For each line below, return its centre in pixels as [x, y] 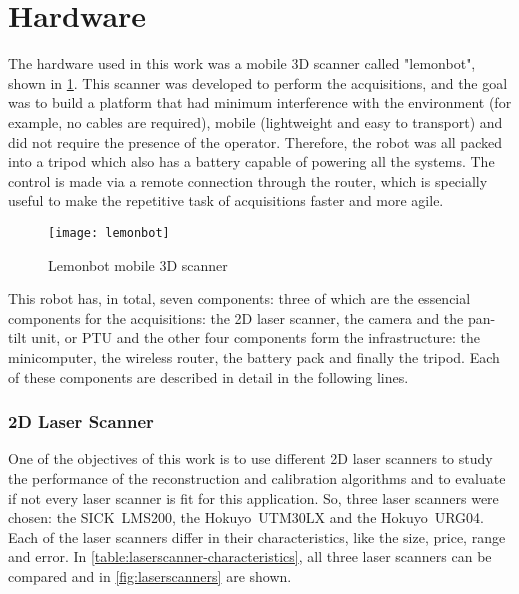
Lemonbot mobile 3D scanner [138, 264]
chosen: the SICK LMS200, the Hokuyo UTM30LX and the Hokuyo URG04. [246, 517]
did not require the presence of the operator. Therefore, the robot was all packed [255, 141]
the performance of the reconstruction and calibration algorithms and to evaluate [257, 477]
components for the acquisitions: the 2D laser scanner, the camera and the [236, 317]
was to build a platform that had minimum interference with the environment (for [260, 102]
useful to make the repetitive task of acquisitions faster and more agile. [226, 200]
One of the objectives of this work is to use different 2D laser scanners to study [250, 458]
